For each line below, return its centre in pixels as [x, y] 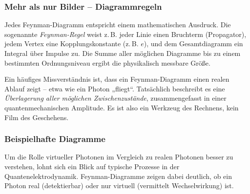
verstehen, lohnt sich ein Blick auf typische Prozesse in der [92, 166]
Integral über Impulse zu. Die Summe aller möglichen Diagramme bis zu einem [123, 53]
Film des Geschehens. [37, 117]
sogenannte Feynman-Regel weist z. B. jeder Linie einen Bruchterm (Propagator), [125, 34]
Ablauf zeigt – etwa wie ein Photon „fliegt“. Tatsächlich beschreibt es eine [115, 88]
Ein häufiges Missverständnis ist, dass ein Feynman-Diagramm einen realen [117, 79]
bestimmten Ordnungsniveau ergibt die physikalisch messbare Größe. [107, 62]
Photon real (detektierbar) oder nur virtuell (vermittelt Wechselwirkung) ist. [119, 185]
